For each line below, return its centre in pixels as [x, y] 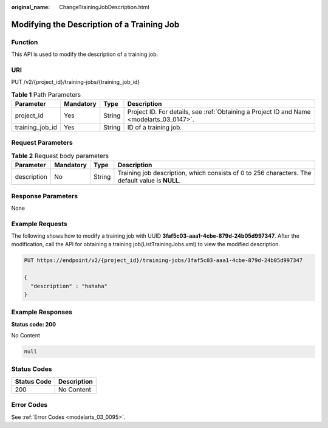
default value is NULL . [149, 181]
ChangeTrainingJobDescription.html [104, 7]
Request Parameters [42, 143]
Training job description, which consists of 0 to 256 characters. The [214, 173]
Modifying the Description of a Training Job [95, 24]
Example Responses [42, 312]
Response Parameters [45, 196]
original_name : [31, 7]
